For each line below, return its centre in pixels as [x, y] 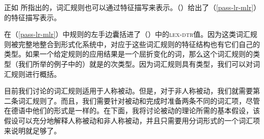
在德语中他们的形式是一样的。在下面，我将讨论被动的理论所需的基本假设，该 [132, 110]
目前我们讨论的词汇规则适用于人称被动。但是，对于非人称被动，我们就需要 [128, 91]
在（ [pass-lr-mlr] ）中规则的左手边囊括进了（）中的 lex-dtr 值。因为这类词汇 [127, 34]
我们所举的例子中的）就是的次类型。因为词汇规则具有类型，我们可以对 [135, 63]
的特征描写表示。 [32, 17]
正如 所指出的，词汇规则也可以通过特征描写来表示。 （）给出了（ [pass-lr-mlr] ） [131, 7]
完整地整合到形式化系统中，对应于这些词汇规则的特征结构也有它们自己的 [139, 44]
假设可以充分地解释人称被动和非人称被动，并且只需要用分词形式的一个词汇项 [132, 120]
